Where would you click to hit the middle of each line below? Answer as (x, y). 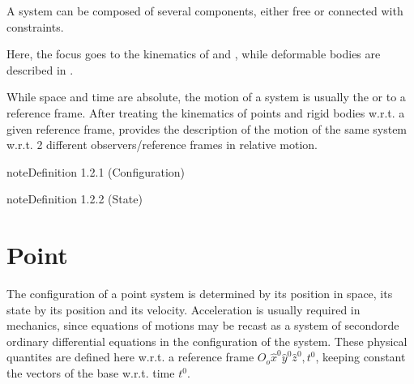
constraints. (35, 26)
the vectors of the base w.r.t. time (91, 373)
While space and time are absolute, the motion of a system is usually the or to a (206, 97)
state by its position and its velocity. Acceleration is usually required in (184, 309)
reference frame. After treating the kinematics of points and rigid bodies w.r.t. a (206, 112)
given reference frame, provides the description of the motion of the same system (207, 128)
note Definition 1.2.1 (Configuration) (96, 171)
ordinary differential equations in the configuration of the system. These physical (207, 341)
